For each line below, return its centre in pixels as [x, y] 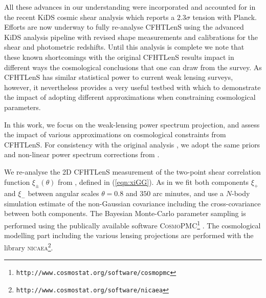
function [17, 182]
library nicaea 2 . [29, 246]
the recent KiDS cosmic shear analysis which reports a [90, 17]
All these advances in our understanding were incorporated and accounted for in [130, 7]
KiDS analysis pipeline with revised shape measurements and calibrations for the [131, 37]
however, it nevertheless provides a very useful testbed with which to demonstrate [132, 87]
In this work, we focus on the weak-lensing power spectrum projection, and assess [132, 124]
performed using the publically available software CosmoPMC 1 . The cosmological [132, 225]
